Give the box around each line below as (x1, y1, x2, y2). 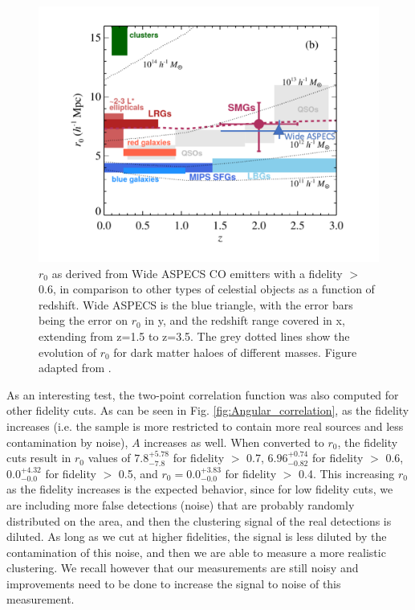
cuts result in (6, 449, 71, 466)
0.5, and (118, 465, 158, 481)
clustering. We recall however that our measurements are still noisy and (6, 559, 359, 576)
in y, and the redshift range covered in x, (144, 312, 345, 329)
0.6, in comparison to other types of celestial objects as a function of (39, 280, 375, 297)
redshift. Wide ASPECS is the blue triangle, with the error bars (39, 296, 353, 313)
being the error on (39, 312, 128, 329)
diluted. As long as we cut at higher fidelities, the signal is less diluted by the (6, 528, 387, 545)
